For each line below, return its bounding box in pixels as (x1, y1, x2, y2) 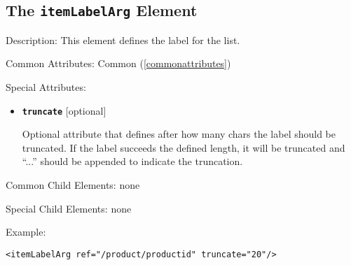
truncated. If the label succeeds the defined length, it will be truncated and (22, 140, 345, 155)
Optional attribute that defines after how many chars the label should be (22, 127, 336, 141)
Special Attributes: (6, 79, 86, 94)
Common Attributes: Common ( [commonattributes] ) (6, 56, 231, 71)
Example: (6, 224, 46, 239)
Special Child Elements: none (6, 201, 132, 215)
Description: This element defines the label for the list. (6, 32, 240, 47)
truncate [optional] (22, 103, 106, 117)
